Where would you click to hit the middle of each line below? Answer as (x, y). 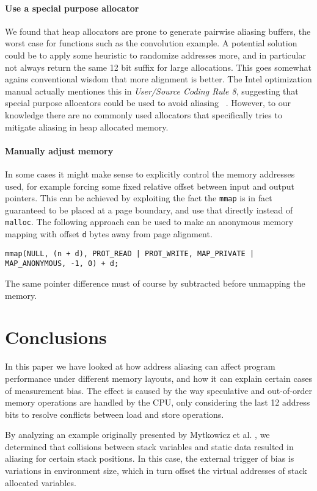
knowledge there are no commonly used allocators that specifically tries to (144, 114)
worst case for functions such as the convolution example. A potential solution (151, 43)
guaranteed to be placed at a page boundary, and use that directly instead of (149, 210)
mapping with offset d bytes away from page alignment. (109, 234)
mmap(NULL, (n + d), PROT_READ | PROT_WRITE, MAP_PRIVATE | (130, 253)
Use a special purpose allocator (72, 8)
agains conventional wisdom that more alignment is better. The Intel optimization (158, 79)
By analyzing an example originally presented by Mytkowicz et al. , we (137, 435)
